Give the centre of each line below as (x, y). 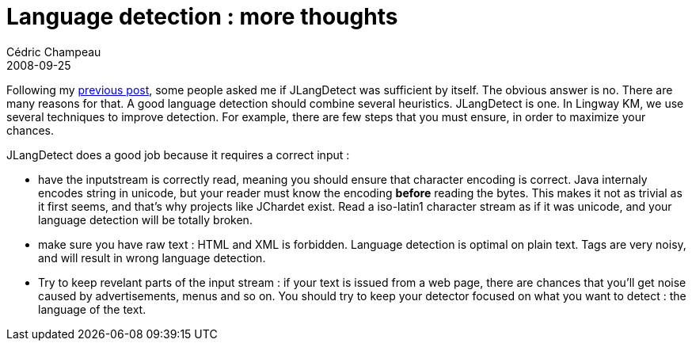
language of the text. (92, 309)
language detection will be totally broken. (145, 219)
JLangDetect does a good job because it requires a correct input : (178, 154)
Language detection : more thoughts (202, 17)
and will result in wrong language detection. (152, 257)
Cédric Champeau (54, 51)
